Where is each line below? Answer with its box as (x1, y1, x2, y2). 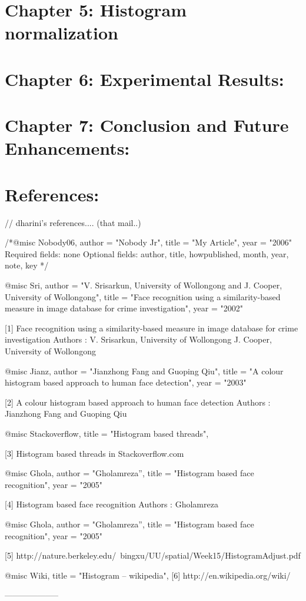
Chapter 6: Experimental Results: (5, 67, 284, 91)
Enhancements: (5, 136, 130, 160)
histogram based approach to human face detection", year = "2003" (5, 376, 247, 389)
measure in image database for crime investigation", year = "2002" (5, 302, 243, 314)
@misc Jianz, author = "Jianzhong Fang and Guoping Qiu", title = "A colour (5, 364, 284, 377)
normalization (5, 21, 119, 45)
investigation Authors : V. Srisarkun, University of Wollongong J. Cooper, (5, 333, 272, 346)
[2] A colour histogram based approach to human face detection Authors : (5, 396, 271, 408)
